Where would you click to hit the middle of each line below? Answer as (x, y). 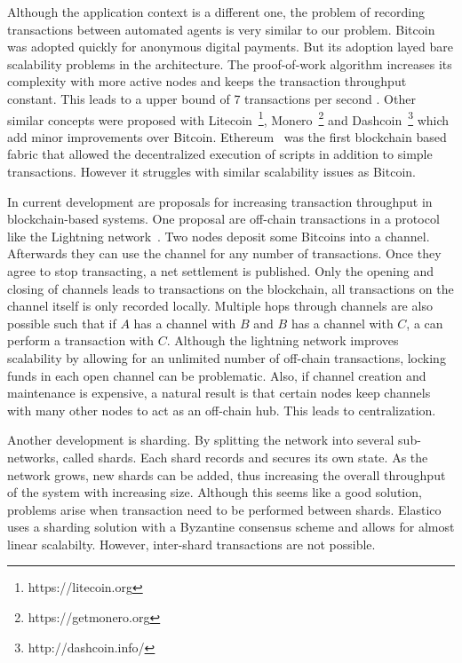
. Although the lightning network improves (283, 340)
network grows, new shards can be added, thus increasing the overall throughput (227, 474)
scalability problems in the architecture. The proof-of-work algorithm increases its (230, 63)
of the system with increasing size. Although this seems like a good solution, (215, 492)
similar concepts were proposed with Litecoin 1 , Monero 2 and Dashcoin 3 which (228, 118)
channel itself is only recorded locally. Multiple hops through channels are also (220, 306)
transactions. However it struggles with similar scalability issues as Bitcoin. (211, 171)
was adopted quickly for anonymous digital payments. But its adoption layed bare (230, 47)
